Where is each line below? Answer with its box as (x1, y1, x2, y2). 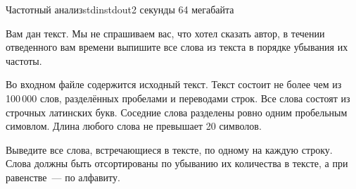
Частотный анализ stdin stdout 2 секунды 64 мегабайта (6, 2, 234, 16)
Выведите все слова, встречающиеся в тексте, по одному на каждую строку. (6, 142, 333, 157)
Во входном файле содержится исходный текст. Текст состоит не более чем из (6, 77, 342, 92)
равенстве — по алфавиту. (6, 169, 120, 184)
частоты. (6, 53, 42, 68)
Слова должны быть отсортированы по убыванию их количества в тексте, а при (6, 156, 348, 171)
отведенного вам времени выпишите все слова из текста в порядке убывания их (6, 39, 348, 54)
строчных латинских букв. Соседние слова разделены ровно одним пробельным (6, 104, 348, 119)
